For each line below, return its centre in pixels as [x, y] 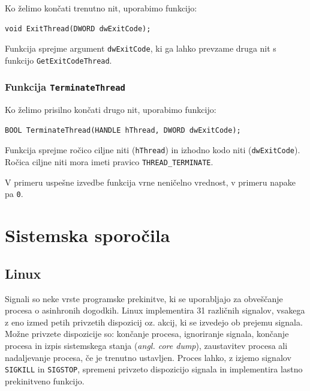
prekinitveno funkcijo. [45, 380]
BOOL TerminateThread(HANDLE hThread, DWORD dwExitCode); [123, 130]
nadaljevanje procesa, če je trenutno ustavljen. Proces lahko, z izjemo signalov [148, 357]
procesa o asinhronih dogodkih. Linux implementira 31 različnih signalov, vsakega [155, 310]
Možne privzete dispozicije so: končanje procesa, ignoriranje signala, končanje [147, 334]
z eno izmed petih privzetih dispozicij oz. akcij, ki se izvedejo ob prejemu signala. [154, 322]
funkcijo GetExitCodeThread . [58, 60]
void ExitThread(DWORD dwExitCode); [78, 29]
